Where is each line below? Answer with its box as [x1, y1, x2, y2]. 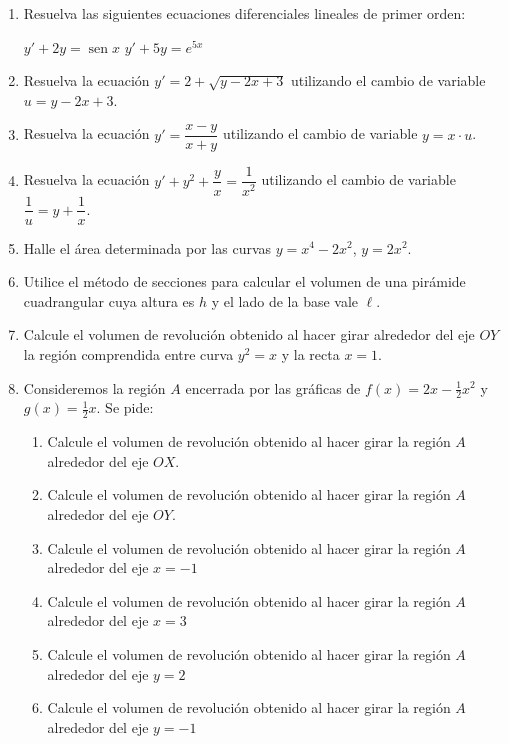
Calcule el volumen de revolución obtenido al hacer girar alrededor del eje [23, 324, 475, 345]
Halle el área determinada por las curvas [23, 237, 272, 258]
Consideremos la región [23, 377, 166, 398]
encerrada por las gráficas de [185, 377, 361, 398]
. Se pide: [96, 397, 154, 418]
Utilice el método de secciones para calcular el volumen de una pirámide [23, 271, 466, 292]
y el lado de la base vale [211, 290, 359, 311]
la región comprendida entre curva [23, 343, 234, 364]
